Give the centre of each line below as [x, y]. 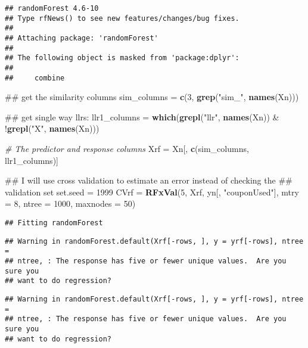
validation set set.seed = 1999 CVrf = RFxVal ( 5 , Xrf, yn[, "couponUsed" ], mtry [152, 192]
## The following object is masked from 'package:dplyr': [122, 58]
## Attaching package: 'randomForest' [82, 38]
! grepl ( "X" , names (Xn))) [52, 128]
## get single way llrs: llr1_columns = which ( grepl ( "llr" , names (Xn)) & [142, 116]
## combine [35, 78]
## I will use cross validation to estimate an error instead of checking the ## [149, 180]
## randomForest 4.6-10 [52, 8]
